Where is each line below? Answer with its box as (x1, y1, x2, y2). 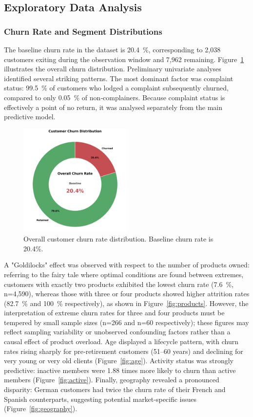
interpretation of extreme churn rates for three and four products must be (4, 307, 225, 318)
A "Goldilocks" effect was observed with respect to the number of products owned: (4, 260, 250, 270)
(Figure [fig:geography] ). (4, 403, 78, 414)
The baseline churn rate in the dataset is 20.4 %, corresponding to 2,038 (4, 44, 221, 54)
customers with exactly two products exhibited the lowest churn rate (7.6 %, (4, 279, 234, 289)
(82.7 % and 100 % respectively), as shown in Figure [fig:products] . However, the (4, 298, 249, 308)
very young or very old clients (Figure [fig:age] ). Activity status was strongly (4, 355, 234, 366)
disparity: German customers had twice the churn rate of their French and (4, 384, 226, 395)
